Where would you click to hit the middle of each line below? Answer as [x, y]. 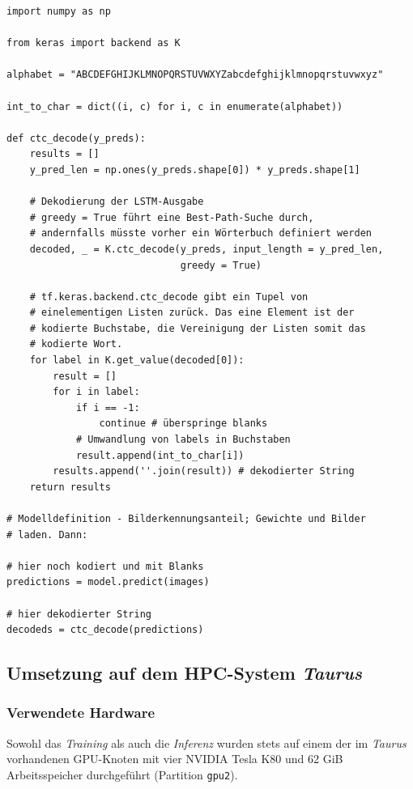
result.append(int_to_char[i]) [160, 455]
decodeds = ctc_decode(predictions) [105, 630]
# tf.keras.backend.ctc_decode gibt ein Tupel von [169, 297]
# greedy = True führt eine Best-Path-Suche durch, [172, 217]
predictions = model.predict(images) [108, 582]
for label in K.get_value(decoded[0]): [137, 361]
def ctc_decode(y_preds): [76, 138]
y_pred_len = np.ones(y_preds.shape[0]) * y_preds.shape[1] [195, 170]
